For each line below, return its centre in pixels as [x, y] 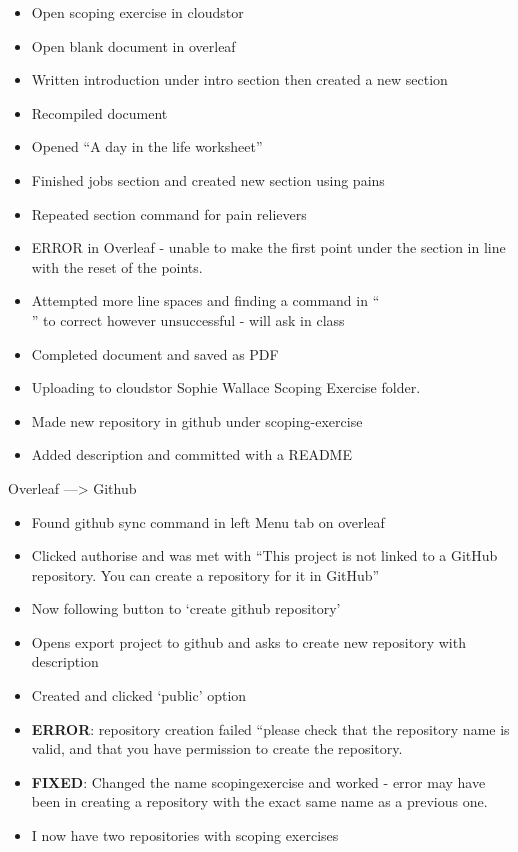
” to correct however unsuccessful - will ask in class [188, 319]
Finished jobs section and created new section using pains [208, 179]
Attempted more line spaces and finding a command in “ [205, 300]
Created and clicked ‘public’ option [139, 695]
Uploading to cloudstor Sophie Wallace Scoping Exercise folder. [226, 387]
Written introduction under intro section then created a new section [239, 79]
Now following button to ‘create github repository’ [186, 608]
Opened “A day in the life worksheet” [147, 146]
